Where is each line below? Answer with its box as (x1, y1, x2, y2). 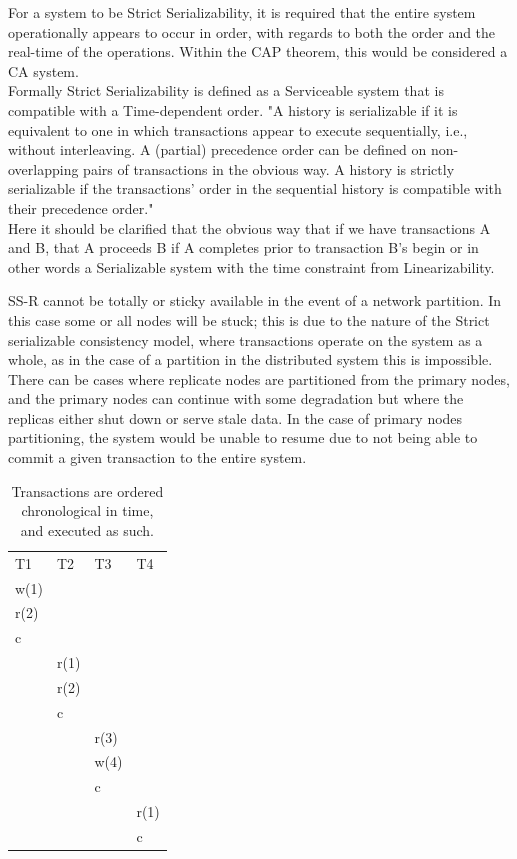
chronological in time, (21, 500, 154, 521)
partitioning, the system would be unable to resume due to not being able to (8, 427, 478, 448)
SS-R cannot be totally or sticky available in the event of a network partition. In (8, 290, 502, 311)
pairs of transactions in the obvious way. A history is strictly (83, 158, 455, 179)
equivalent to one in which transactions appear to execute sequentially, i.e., (8, 119, 468, 140)
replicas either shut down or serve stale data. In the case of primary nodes (8, 407, 463, 428)
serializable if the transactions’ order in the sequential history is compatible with (8, 178, 502, 199)
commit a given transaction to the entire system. (8, 447, 307, 468)
